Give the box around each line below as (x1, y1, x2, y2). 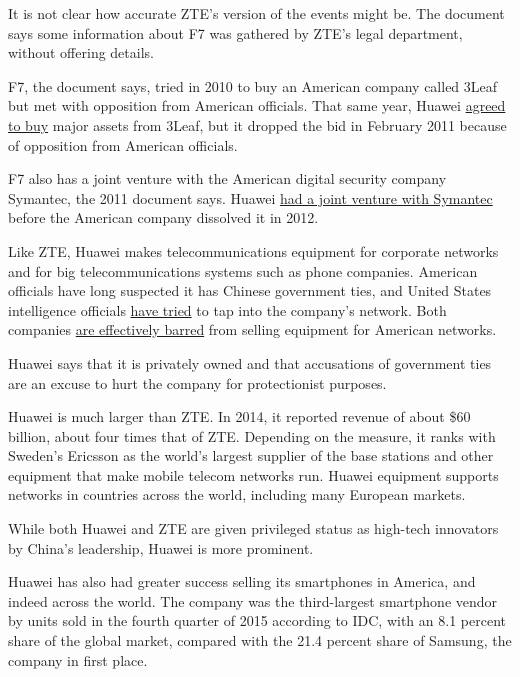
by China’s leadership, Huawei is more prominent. (8, 537, 314, 558)
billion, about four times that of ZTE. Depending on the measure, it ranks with (8, 425, 496, 446)
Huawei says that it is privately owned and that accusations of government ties (8, 352, 492, 373)
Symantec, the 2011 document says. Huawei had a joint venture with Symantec (8, 187, 493, 208)
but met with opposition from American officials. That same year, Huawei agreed (8, 95, 506, 116)
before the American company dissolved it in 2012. (8, 207, 319, 228)
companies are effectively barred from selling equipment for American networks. (8, 319, 497, 340)
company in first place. (8, 649, 148, 670)
